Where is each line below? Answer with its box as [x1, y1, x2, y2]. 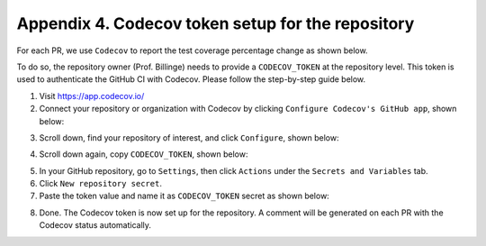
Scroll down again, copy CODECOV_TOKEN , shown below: [39, 149, 248, 159]
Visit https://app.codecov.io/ [39, 90, 145, 101]
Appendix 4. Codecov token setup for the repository [16, 14, 415, 33]
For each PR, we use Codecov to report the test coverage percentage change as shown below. [16, 45, 368, 56]
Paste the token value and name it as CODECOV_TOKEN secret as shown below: [39, 190, 330, 202]
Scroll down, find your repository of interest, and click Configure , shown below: [39, 132, 339, 143]
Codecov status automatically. [39, 220, 152, 231]
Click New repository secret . [39, 178, 162, 189]
